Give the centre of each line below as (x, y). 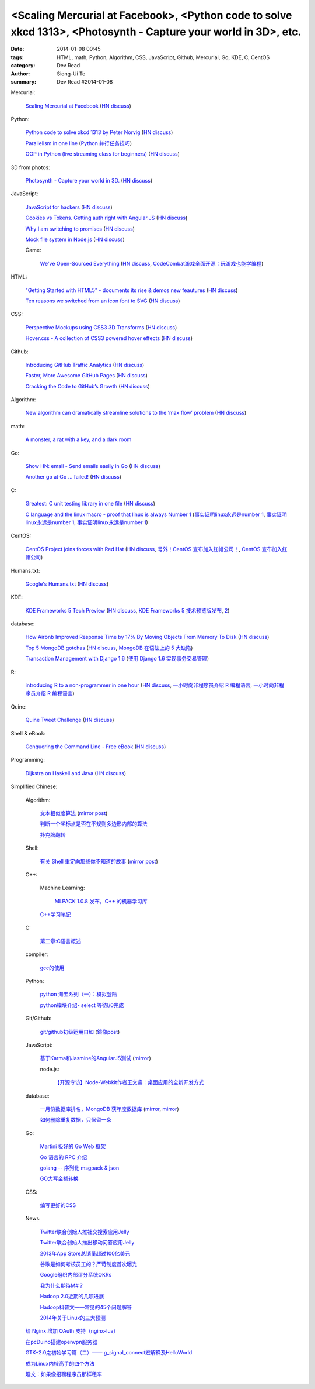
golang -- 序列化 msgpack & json (80, 1168)
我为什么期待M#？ (62, 1285)
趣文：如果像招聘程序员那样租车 (64, 1374)
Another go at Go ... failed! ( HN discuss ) (73, 477)
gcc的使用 (52, 968)
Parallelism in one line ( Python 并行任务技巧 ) (79, 143)
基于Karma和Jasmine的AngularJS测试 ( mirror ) (95, 1058)
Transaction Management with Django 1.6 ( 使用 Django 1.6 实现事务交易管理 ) (117, 659)
